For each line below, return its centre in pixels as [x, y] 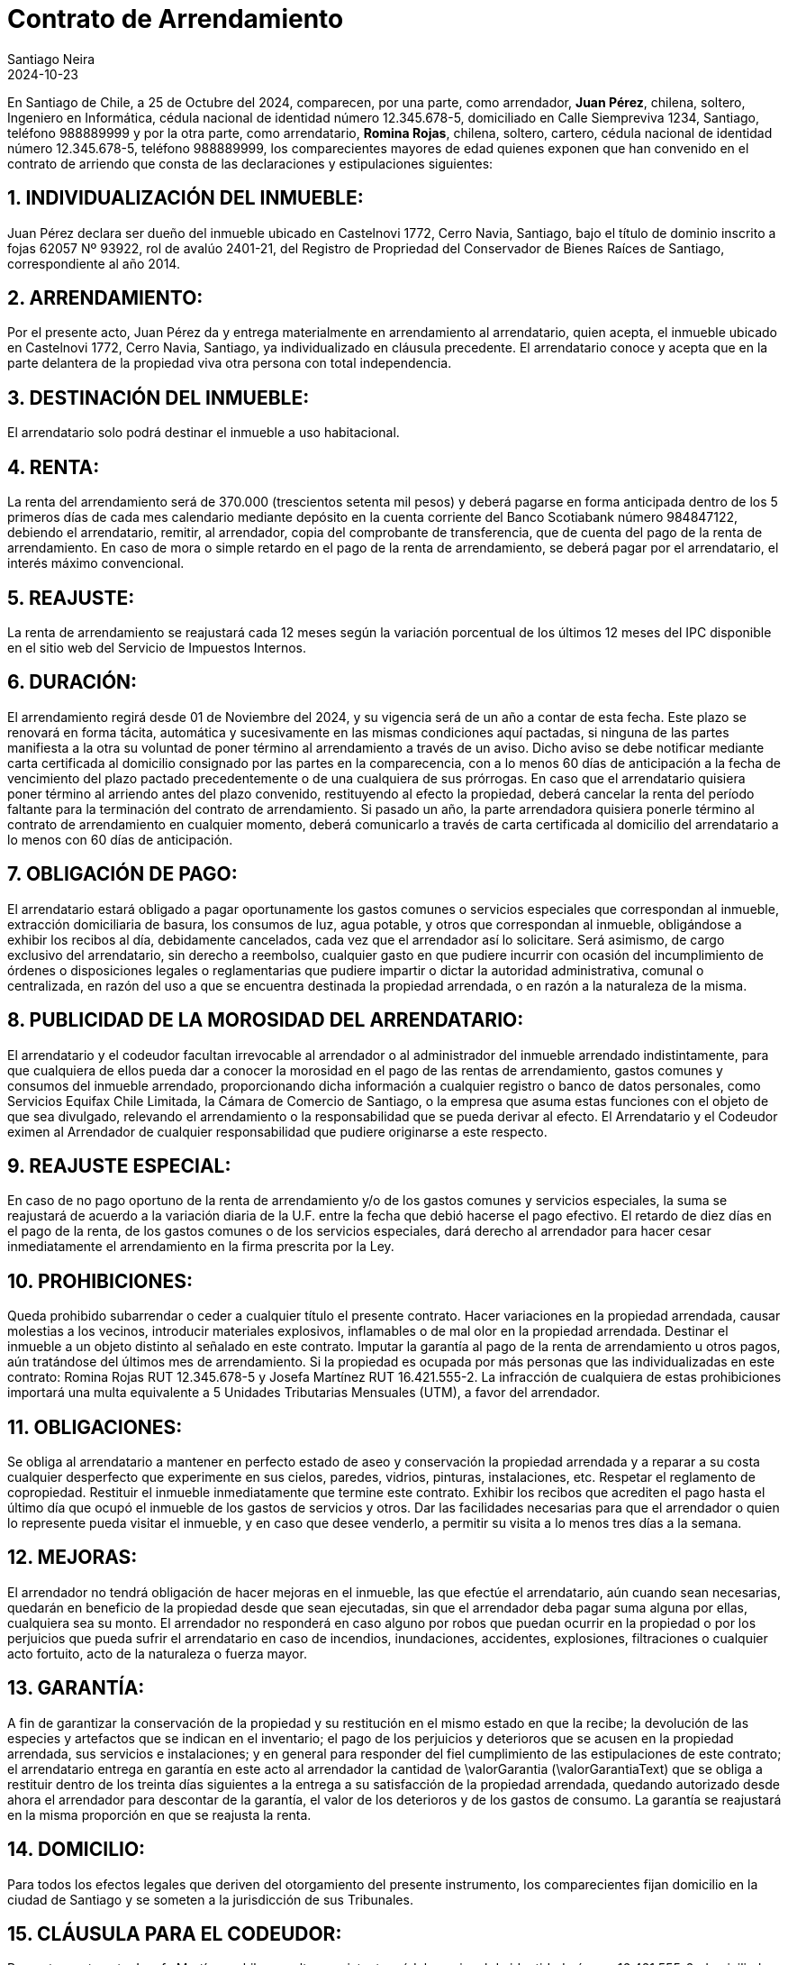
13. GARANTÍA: [76, 1688]
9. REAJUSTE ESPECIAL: [119, 1165]
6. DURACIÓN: [72, 682]
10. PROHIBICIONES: [100, 1281]
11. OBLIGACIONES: [95, 1427]
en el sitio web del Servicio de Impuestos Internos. [157, 647]
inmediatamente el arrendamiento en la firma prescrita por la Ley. [201, 1247]
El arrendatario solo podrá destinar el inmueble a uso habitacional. [204, 433]
